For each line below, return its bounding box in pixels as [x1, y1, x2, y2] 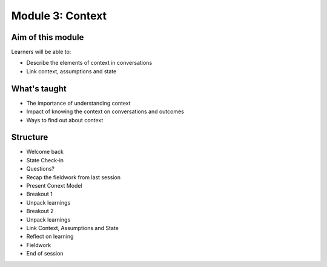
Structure [11, 132, 48, 142]
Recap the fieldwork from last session [26, 173, 121, 181]
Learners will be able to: [11, 48, 71, 56]
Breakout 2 [26, 208, 54, 215]
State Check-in [26, 156, 64, 163]
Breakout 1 [26, 191, 53, 198]
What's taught [11, 84, 67, 94]
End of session [26, 250, 64, 257]
